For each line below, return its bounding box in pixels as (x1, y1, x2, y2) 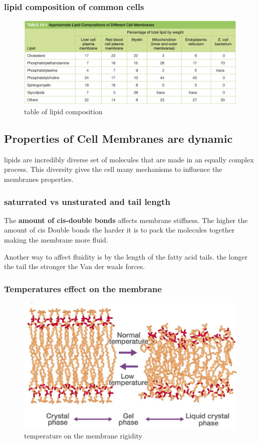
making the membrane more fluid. (4, 235, 108, 245)
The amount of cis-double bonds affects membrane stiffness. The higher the (4, 214, 248, 225)
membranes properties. (4, 174, 74, 184)
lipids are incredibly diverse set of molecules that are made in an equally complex (4, 154, 254, 164)
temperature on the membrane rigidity (24, 430, 142, 440)
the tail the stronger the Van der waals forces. (4, 261, 145, 272)
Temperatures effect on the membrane (4, 282, 162, 295)
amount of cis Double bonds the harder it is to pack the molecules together (4, 225, 235, 235)
